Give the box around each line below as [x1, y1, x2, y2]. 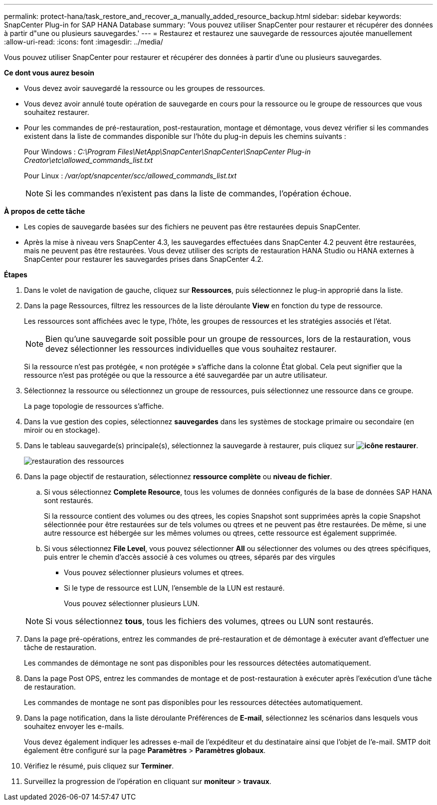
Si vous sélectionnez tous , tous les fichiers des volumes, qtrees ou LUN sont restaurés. [45, 616, 374, 626]
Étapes [4, 270, 27, 279]
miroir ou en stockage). [24, 426, 100, 434]
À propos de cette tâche [4, 207, 85, 215]
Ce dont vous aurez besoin [4, 68, 94, 77]
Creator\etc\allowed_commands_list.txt [24, 156, 153, 164]
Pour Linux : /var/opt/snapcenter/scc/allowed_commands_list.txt [24, 171, 237, 180]
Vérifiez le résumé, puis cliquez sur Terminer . [24, 762, 174, 770]
